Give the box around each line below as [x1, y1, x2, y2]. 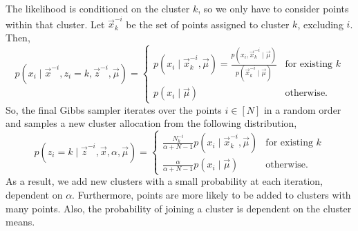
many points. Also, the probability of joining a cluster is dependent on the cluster [6, 201, 352, 215]
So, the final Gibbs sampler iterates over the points [6, 102, 222, 117]
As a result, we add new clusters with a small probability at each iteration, [6, 174, 323, 188]
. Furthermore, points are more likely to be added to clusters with [72, 188, 351, 202]
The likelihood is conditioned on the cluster [6, 1, 190, 15]
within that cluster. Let [6, 17, 105, 31]
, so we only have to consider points [198, 1, 349, 15]
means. [6, 214, 35, 229]
